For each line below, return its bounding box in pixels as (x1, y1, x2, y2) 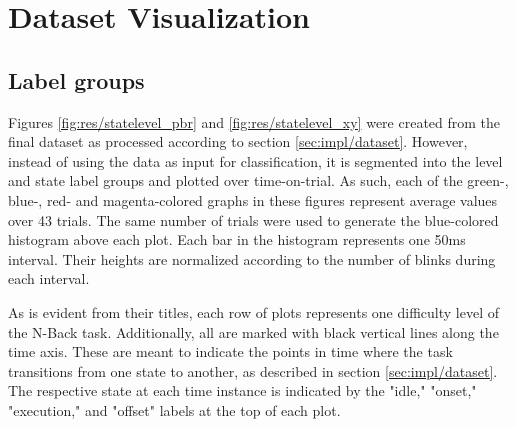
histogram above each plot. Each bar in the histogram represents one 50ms (8, 229, 466, 250)
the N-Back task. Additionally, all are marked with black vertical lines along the (8, 321, 499, 342)
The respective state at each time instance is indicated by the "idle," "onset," (8, 380, 477, 401)
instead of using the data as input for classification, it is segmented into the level (8, 150, 503, 171)
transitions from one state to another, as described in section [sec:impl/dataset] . (8, 360, 498, 381)
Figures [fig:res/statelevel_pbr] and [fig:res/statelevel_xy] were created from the (8, 111, 501, 132)
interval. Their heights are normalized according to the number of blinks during (8, 248, 496, 269)
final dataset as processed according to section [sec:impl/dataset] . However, (8, 131, 468, 152)
